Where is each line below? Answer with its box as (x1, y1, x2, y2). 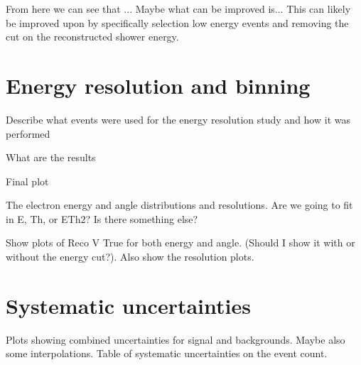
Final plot (6, 173, 49, 188)
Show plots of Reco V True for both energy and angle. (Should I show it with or (6, 235, 355, 250)
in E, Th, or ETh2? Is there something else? (6, 211, 198, 226)
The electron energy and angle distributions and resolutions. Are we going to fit (6, 197, 353, 212)
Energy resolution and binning (6, 70, 311, 99)
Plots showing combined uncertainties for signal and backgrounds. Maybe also (6, 332, 345, 347)
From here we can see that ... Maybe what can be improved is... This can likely (6, 1, 351, 16)
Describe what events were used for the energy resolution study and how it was (6, 111, 350, 126)
